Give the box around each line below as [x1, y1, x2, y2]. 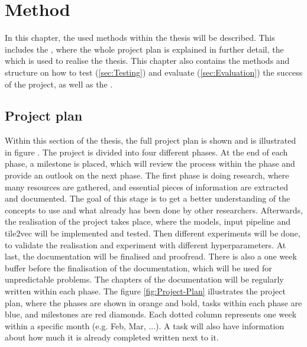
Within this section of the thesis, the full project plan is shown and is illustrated [5, 134, 296, 147]
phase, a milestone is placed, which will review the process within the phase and [5, 157, 295, 170]
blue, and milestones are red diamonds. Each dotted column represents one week [5, 308, 297, 320]
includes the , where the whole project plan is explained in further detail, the [5, 43, 284, 55]
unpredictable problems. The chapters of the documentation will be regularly [5, 273, 284, 286]
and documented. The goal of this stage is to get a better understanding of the [5, 192, 290, 205]
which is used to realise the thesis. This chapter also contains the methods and [5, 54, 290, 67]
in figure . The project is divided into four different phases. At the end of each [5, 145, 288, 158]
